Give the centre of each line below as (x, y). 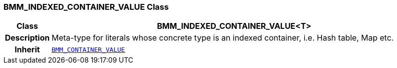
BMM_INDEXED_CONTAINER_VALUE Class (86, 7)
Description (27, 38)
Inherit (27, 50)
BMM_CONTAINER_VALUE (88, 49)
